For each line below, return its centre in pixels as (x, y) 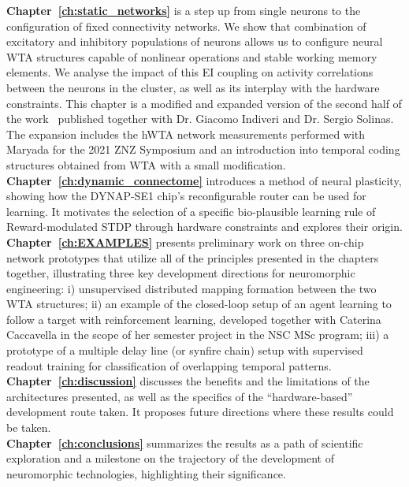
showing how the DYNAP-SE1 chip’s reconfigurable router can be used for (186, 196)
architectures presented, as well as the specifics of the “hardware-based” (180, 396)
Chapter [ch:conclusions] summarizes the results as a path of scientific (185, 442)
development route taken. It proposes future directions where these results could (200, 412)
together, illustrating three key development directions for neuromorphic (181, 273)
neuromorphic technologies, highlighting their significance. (146, 473)
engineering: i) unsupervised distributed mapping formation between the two (191, 288)
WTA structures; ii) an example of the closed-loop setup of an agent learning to (199, 304)
